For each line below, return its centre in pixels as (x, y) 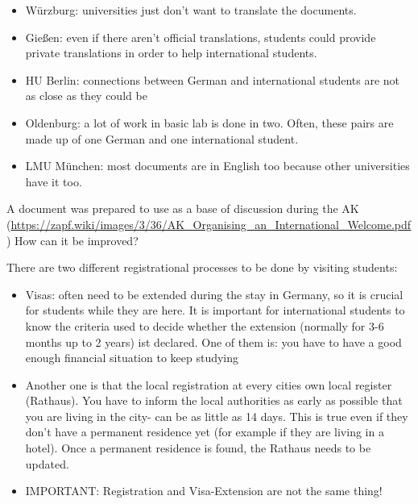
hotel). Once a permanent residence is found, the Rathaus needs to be (198, 448)
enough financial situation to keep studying (132, 358)
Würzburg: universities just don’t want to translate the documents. (191, 10)
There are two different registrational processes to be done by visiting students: (202, 267)
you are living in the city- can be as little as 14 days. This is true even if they (217, 416)
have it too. (54, 181)
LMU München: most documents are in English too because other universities (217, 166)
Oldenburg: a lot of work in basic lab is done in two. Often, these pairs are (209, 122)
